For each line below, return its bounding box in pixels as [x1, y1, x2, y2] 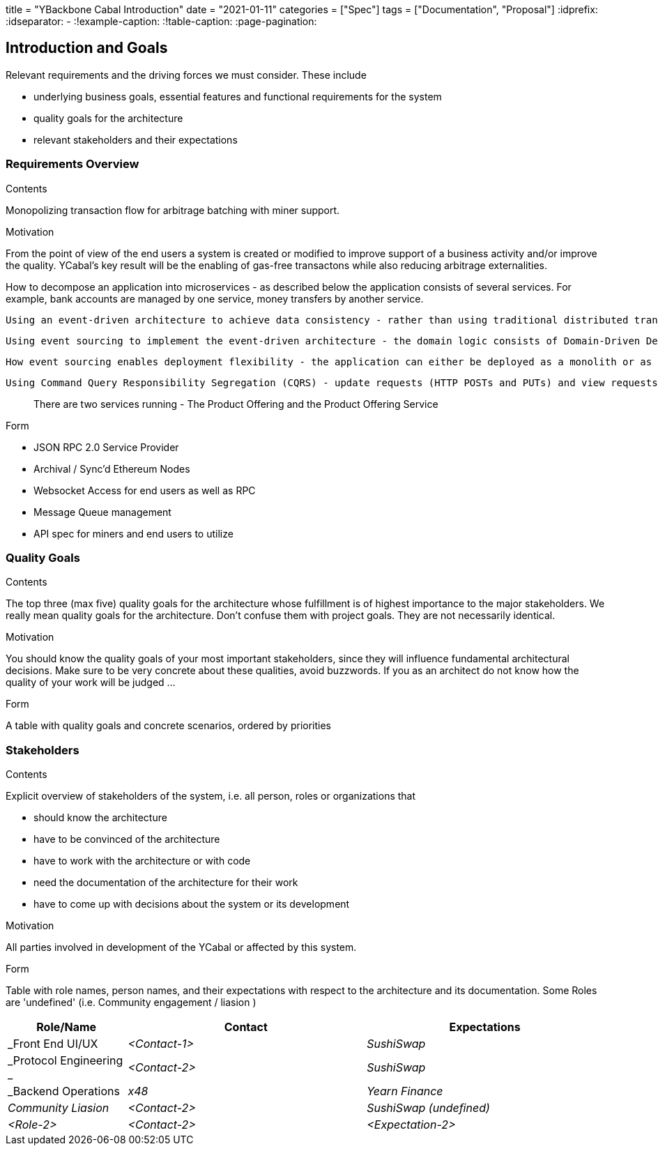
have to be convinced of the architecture [33, 833, 220, 846]
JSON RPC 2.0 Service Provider [33, 441, 179, 453]
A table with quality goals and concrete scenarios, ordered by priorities [6, 719, 332, 732]
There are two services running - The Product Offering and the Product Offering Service [33, 397, 438, 410]
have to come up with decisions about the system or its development [33, 898, 350, 910]
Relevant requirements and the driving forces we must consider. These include [6, 68, 367, 81]
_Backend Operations [8, 1084, 120, 1099]
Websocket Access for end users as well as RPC [33, 484, 256, 496]
